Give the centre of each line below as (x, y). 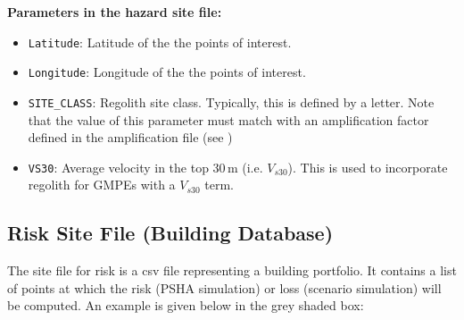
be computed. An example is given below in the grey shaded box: (186, 305)
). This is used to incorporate (368, 167)
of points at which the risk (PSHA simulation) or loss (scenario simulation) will (224, 287)
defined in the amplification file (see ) (130, 137)
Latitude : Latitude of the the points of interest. (160, 42)
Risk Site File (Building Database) (170, 233)
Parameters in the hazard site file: (115, 12)
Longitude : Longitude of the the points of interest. (167, 72)
